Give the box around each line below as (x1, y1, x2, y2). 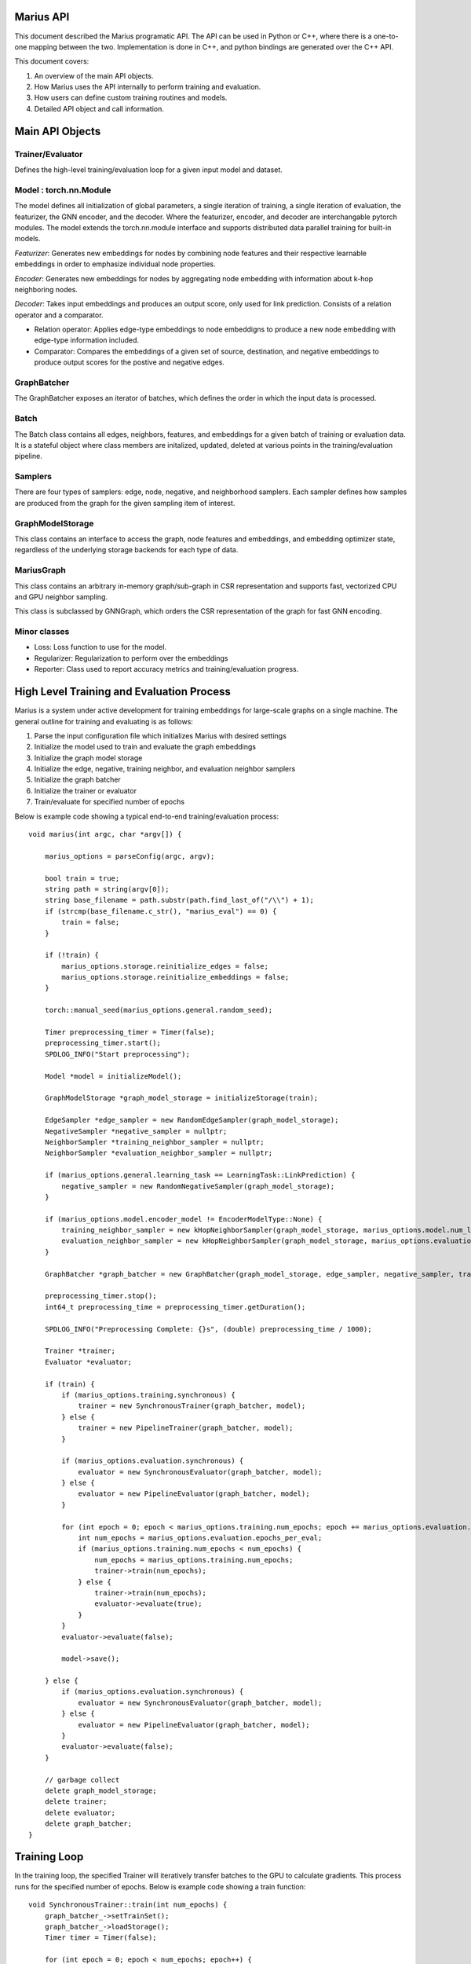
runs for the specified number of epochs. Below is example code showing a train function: (14, 1882, 306, 1891)
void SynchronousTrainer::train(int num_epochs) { (28, 1900, 228, 1909)
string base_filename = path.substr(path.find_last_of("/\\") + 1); (44, 896, 314, 905)
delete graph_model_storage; (44, 1786, 157, 1795)
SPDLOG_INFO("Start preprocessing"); (44, 1050, 190, 1058)
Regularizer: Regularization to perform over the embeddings (34, 653, 228, 663)
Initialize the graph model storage (34, 753, 143, 762)
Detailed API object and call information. (34, 104, 165, 113)
